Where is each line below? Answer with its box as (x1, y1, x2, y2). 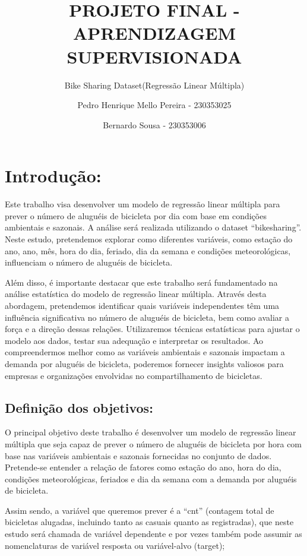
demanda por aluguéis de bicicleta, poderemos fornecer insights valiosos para (5, 357, 284, 369)
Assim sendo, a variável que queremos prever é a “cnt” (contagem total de (5, 504, 274, 516)
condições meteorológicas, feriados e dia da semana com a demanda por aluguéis (5, 472, 297, 485)
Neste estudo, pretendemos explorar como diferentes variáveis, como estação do (5, 233, 293, 245)
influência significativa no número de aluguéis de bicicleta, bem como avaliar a (5, 311, 289, 323)
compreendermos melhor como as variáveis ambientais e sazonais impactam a (5, 346, 285, 358)
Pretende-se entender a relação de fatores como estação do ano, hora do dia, (5, 461, 281, 473)
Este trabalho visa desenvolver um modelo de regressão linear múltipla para (5, 198, 280, 210)
